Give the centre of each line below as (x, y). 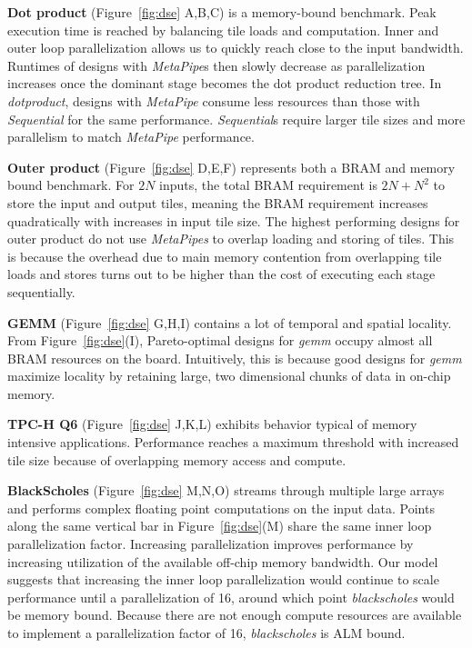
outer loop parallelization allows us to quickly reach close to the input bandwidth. (236, 48)
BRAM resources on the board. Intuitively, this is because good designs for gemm (235, 358)
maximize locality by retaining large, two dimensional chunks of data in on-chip (229, 376)
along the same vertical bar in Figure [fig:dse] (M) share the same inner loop (220, 526)
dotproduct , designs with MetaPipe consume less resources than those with (214, 100)
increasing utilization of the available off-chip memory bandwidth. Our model (223, 561)
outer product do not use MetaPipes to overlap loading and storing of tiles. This (231, 239)
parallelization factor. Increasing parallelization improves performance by (211, 544)
